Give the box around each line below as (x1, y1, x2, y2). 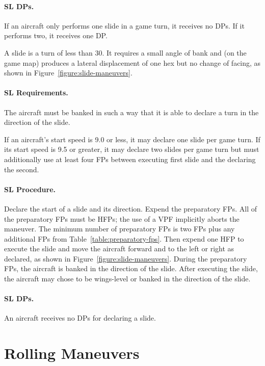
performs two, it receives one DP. (4, 30, 108, 41)
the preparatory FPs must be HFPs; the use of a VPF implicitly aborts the (4, 213, 240, 224)
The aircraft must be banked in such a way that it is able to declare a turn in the (4, 107, 259, 117)
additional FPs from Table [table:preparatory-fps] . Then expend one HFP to (4, 233, 244, 244)
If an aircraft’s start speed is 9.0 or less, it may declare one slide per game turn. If (4, 134, 260, 144)
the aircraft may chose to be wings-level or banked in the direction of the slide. (4, 273, 251, 284)
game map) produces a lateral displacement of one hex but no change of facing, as (4, 57, 261, 68)
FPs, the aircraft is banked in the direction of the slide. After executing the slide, (4, 263, 258, 274)
